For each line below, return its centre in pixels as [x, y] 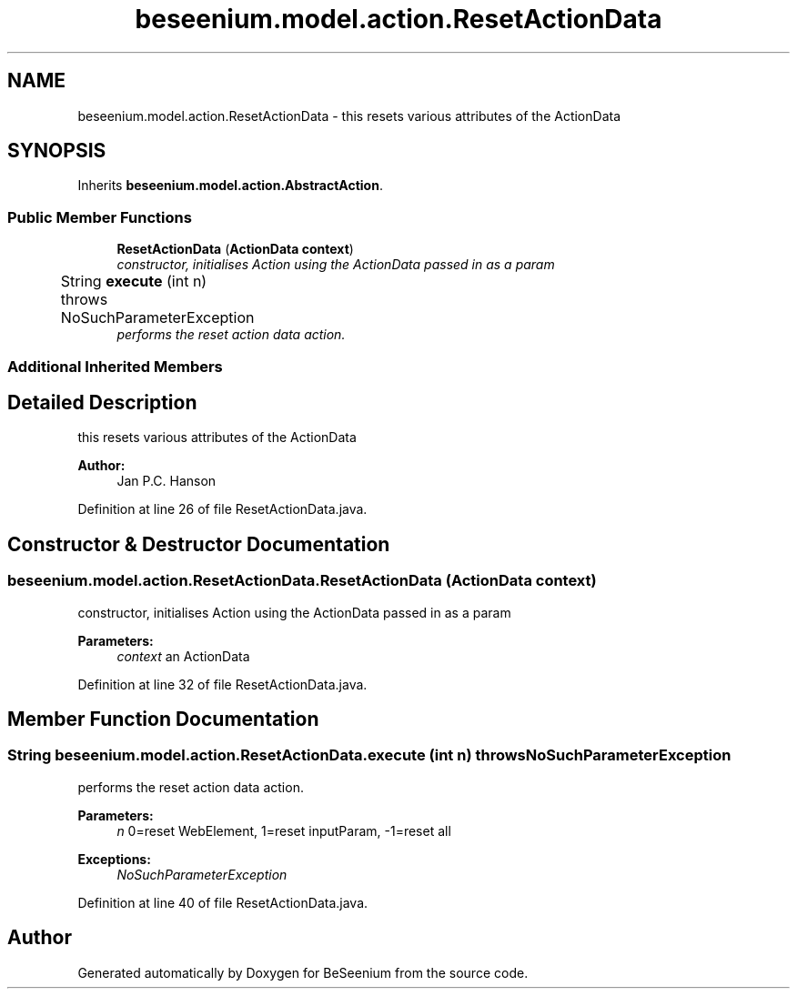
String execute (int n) [134, 282]
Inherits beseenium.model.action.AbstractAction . [230, 186]
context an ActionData [183, 656]
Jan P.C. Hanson [166, 481]
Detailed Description [102, 402]
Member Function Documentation [163, 719]
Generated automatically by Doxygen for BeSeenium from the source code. [303, 972]
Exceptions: [114, 859]
